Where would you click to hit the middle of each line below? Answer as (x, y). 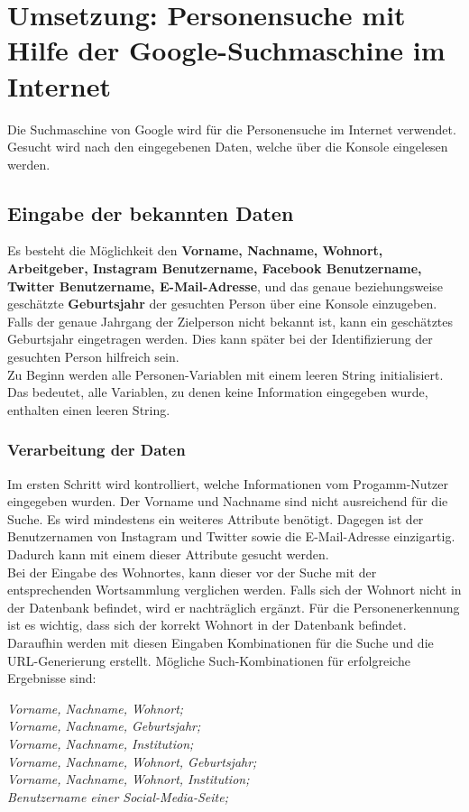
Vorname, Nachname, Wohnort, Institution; (129, 779)
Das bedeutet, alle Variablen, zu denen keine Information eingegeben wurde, (218, 392)
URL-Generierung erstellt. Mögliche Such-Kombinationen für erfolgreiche (209, 660)
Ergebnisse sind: (52, 678)
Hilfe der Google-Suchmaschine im (226, 50)
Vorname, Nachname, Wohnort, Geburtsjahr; (132, 761)
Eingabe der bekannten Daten (151, 212)
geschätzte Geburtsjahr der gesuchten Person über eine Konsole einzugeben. (222, 304)
